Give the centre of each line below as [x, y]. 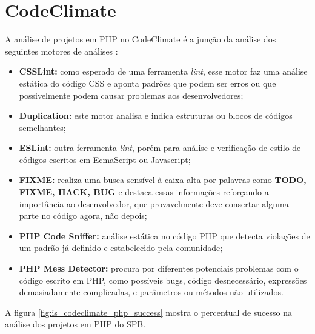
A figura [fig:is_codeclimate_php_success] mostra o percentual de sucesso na [148, 312]
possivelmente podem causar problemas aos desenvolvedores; [131, 95]
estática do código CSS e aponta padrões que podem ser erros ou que [148, 83]
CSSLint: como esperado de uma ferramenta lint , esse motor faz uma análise [163, 71]
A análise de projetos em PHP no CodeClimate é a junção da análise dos [141, 39]
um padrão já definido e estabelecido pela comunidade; [121, 248]
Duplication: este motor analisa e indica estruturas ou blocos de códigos [156, 115]
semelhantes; [42, 127]
